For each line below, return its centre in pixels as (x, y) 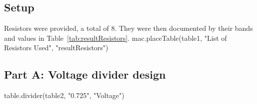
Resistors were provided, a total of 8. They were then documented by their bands (128, 28)
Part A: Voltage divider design (85, 74)
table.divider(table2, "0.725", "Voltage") (64, 95)
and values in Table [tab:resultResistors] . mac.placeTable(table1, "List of (115, 38)
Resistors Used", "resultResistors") (56, 48)
